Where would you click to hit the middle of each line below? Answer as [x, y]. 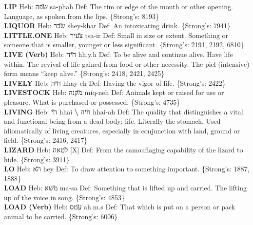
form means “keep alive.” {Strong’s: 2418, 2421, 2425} [84, 73]
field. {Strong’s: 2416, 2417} [46, 140]
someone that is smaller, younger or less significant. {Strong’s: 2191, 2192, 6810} [124, 45]
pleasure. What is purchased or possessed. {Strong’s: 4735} [92, 102]
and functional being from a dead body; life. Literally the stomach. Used [112, 121]
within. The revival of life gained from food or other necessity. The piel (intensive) [127, 64]
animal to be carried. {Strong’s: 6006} [61, 216]
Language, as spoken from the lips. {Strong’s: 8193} [81, 16]
